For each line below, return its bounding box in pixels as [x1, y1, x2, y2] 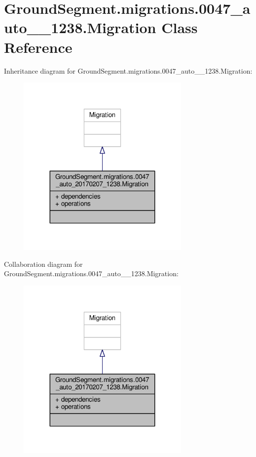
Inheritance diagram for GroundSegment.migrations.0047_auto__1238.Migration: [4, 65, 253, 76]
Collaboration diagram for [4, 258, 83, 269]
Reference [4, 37, 73, 57]
